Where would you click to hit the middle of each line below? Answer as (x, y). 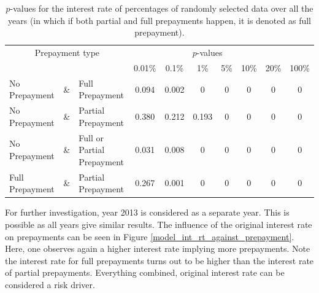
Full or (91, 137)
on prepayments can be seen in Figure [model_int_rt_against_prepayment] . (150, 236)
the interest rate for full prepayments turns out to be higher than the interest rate (159, 260)
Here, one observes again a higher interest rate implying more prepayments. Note (158, 248)
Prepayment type (67, 53)
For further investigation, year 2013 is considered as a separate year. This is (147, 212)
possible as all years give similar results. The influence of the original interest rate (159, 224)
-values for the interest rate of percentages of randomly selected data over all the (162, 8)
